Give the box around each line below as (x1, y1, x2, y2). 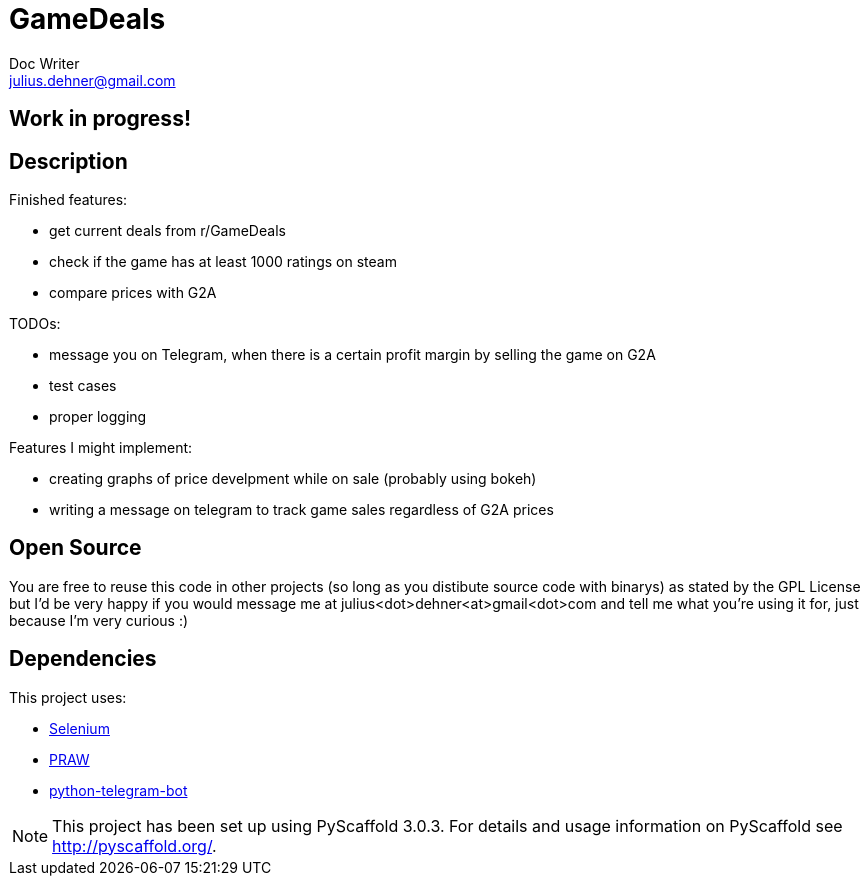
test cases (49, 377, 117, 395)
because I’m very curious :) (9, 611, 189, 629)
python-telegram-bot (49, 781, 188, 799)
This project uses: (9, 688, 127, 706)
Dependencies (9, 646, 157, 672)
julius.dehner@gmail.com (9, 71, 176, 89)
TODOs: (9, 315, 61, 333)
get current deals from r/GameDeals (49, 222, 286, 240)
